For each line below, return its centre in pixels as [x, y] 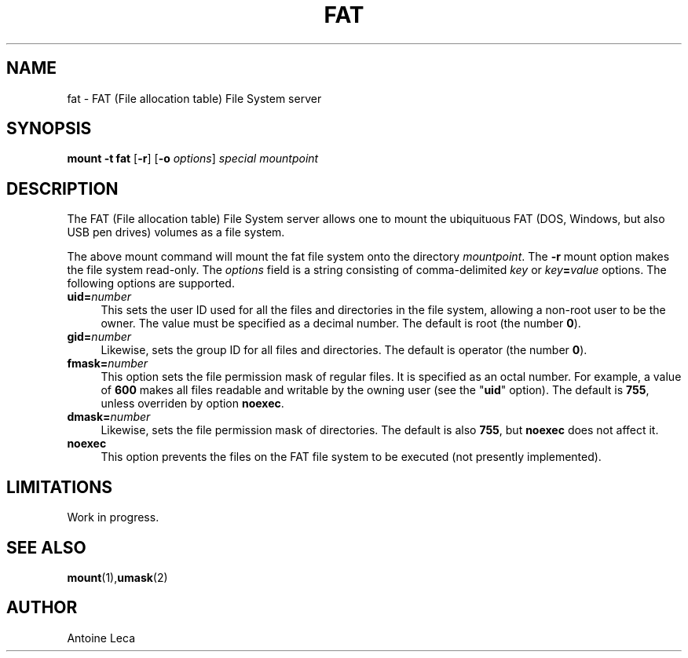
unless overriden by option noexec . [192, 404]
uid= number [99, 297]
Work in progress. [113, 517]
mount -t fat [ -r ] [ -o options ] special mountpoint [193, 159]
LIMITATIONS [60, 487]
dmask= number [109, 417]
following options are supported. [151, 283]
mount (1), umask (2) [117, 577]
